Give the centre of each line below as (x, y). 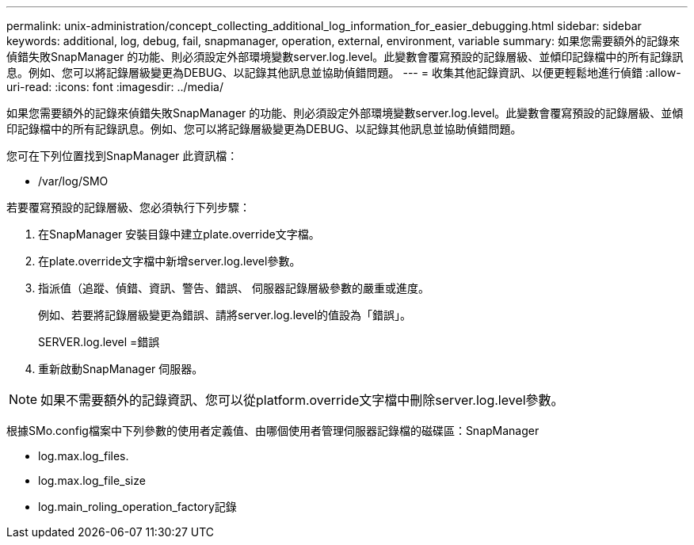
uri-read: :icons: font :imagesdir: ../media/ (115, 87)
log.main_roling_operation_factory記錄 (137, 507)
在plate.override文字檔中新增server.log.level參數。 (170, 261)
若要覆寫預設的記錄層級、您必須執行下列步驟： (128, 207)
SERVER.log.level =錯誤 (99, 342)
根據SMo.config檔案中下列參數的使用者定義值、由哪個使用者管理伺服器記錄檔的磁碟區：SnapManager (273, 431)
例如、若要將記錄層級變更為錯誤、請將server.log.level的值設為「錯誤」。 (225, 315)
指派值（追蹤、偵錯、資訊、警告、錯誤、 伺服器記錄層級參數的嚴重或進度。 (234, 288)
